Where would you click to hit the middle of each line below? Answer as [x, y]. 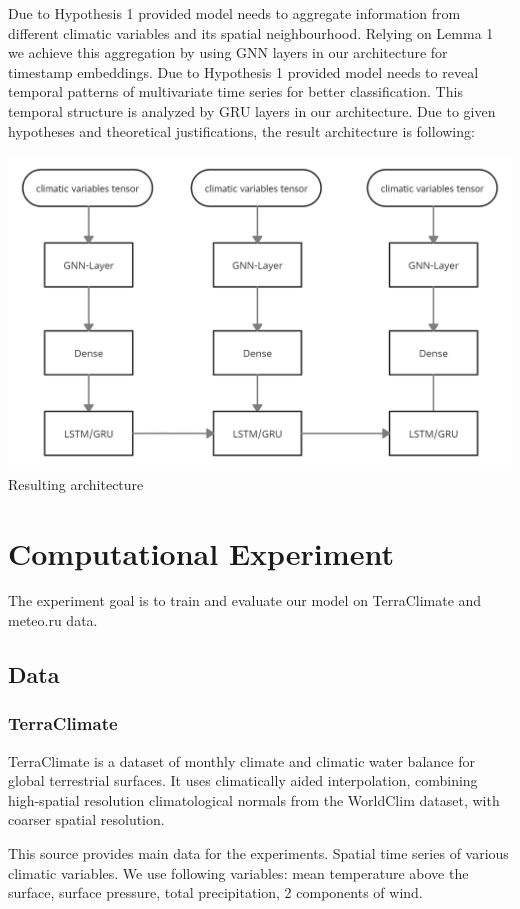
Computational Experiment [201, 552]
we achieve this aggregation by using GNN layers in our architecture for [228, 52]
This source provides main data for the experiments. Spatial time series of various [258, 853]
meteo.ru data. [53, 620]
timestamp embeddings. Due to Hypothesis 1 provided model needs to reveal [243, 71]
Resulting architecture [76, 483]
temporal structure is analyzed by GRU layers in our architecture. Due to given [252, 110]
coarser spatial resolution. [86, 819]
